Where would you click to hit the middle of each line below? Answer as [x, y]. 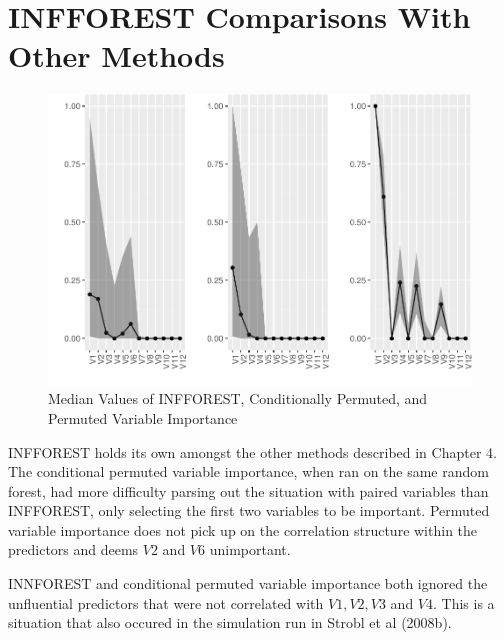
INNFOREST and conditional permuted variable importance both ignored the [248, 583]
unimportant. [250, 549]
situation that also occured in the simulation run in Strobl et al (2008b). [230, 622]
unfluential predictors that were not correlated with [166, 602]
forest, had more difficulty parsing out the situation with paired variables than [248, 490]
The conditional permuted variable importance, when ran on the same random [248, 471]
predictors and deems [73, 549]
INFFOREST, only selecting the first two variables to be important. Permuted [249, 510]
